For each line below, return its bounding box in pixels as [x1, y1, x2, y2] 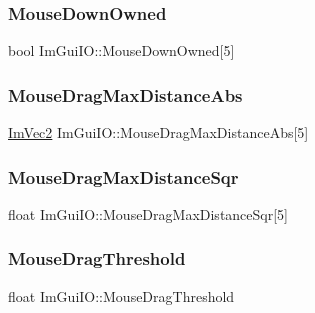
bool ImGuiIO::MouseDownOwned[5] [8, 40, 235, 61]
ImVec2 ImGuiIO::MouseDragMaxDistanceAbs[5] [8, 122, 309, 143]
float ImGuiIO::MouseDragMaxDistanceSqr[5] [8, 203, 288, 224]
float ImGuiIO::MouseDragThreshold [8, 285, 235, 306]
